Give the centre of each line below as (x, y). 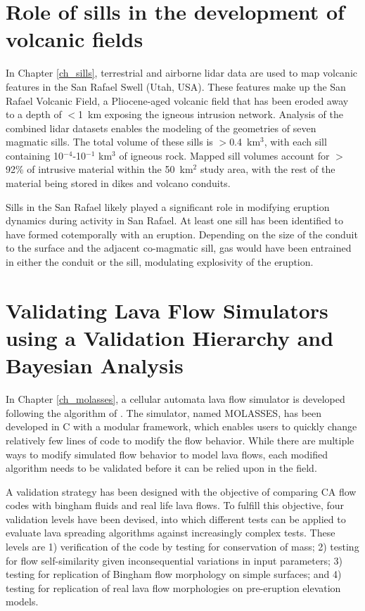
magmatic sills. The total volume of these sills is (109, 142)
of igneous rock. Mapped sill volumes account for (224, 155)
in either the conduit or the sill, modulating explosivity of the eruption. (160, 262)
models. (22, 602)
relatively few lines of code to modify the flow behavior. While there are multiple (180, 440)
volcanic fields (75, 39)
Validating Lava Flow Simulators (167, 310)
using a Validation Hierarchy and (170, 337)
